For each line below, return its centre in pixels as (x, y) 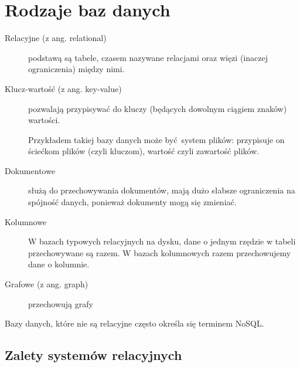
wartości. (44, 120)
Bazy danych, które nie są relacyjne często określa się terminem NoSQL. (134, 323)
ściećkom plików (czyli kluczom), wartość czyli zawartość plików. (144, 151)
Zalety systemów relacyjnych (93, 355)
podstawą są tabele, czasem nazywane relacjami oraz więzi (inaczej (148, 57)
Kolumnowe (26, 221)
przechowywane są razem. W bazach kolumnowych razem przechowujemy (160, 252)
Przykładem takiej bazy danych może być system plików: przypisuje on (156, 139)
